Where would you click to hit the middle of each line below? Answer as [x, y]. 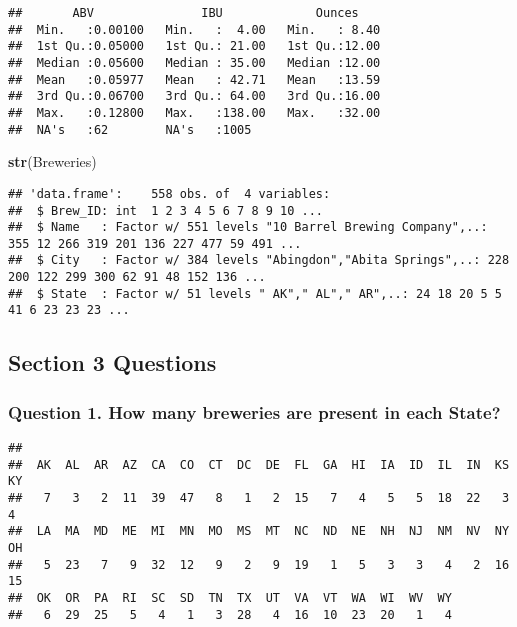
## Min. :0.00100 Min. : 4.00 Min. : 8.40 [194, 29]
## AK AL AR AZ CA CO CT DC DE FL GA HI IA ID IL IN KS [259, 464]
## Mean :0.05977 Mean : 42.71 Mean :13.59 [194, 79]
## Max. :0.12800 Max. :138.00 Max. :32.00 [194, 112]
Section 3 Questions [112, 362]
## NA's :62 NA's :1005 [130, 129]
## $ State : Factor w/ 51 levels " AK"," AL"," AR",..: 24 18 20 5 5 [255, 293]
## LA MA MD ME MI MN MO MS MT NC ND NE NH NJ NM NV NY [259, 531]
